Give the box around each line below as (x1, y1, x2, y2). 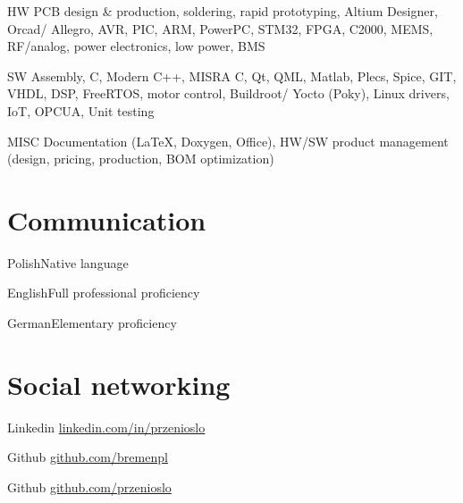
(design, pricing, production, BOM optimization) (7, 149, 274, 168)
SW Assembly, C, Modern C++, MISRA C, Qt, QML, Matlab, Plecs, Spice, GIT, (7, 66, 457, 85)
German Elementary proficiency (7, 314, 177, 332)
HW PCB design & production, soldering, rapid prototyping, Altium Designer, (7, 2, 438, 20)
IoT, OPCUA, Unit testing (7, 101, 155, 120)
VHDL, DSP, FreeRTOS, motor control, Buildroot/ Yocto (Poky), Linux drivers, (7, 84, 450, 103)
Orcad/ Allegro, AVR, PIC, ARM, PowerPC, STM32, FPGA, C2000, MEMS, (7, 19, 434, 38)
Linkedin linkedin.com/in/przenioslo (7, 417, 206, 436)
